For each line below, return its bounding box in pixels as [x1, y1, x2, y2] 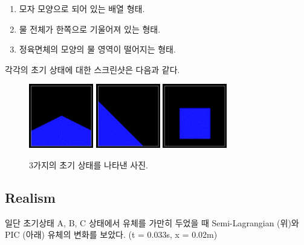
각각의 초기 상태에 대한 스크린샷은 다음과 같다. [5, 63, 180, 75]
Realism [5, 188, 56, 206]
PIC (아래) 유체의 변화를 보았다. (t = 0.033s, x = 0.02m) [5, 228, 218, 241]
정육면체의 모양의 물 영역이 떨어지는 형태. [19, 43, 176, 56]
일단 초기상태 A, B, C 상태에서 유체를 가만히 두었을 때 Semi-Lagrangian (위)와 [5, 216, 299, 229]
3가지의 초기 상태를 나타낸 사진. [29, 158, 148, 171]
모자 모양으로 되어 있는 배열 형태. [19, 2, 145, 14]
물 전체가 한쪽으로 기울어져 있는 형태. [19, 22, 161, 35]
